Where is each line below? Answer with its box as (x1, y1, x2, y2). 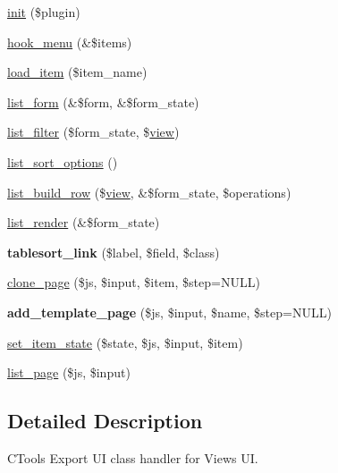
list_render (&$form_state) (7, 213, 160, 232)
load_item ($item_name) (7, 63, 148, 81)
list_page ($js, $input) (7, 363, 131, 382)
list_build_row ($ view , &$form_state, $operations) (7, 182, 292, 201)
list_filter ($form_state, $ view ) (7, 122, 180, 141)
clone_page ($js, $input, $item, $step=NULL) (7, 273, 260, 291)
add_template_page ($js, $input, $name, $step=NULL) (7, 302, 332, 321)
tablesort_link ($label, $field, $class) (7, 242, 220, 261)
